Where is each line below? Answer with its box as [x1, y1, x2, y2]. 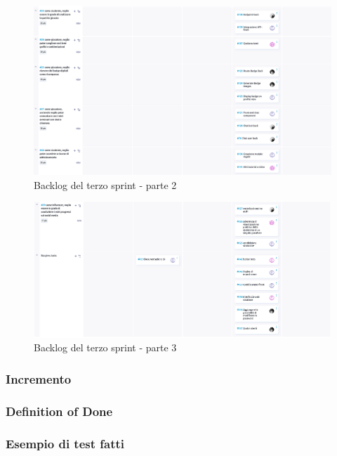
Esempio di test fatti [6, 434, 125, 452]
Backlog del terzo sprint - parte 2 [34, 177, 177, 192]
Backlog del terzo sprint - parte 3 [34, 340, 177, 355]
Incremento [6, 370, 72, 387]
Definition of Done [6, 402, 113, 419]
